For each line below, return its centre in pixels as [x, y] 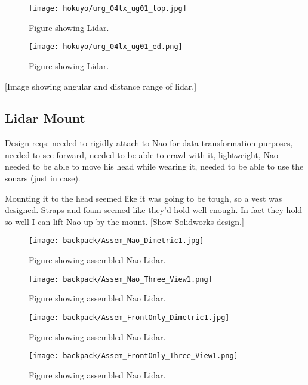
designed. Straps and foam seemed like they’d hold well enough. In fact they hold [154, 210]
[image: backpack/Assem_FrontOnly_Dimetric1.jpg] [129, 317]
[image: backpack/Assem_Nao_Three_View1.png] [121, 279]
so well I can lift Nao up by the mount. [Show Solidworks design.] [124, 221]
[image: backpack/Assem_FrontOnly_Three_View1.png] [133, 356]
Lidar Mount [45, 118]
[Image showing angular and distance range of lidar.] [101, 86]
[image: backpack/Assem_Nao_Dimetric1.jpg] [116, 241]
